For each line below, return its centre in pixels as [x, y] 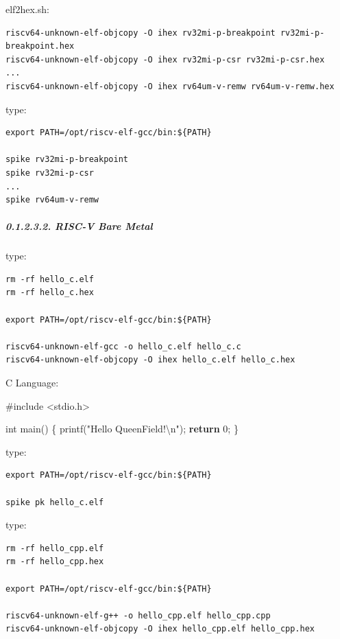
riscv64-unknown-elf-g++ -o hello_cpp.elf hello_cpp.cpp [138, 615]
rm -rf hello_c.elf [50, 279]
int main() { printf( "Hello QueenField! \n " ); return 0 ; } [122, 429]
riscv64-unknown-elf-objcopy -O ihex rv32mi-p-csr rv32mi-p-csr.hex [165, 59]
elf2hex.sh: [27, 9]
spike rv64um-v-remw [52, 200]
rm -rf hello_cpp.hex [55, 562]
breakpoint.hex [40, 46]
